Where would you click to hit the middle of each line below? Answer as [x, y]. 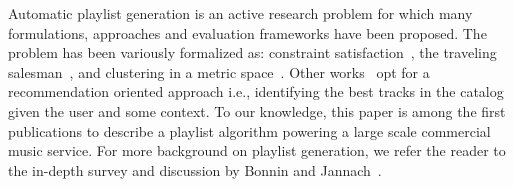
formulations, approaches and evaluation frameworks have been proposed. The [247, 32]
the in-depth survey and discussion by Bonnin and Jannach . [195, 169]
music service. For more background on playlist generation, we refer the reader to [257, 150]
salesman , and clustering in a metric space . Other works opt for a [219, 71]
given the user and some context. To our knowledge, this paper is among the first [257, 110]
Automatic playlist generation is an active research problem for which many [240, 13]
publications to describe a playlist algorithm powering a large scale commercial [249, 130]
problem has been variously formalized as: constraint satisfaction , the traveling [252, 52]
